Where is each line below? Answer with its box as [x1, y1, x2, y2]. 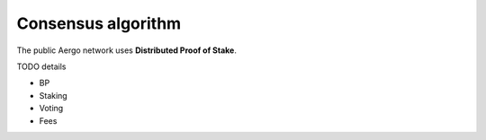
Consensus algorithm [16, 13, 182, 33]
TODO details [16, 61, 67, 72]
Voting [39, 103, 64, 114]
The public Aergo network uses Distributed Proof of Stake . [16, 45, 238, 56]
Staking [39, 90, 67, 101]
